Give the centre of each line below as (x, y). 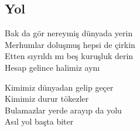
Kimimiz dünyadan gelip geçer (59, 87)
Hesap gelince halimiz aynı (52, 67)
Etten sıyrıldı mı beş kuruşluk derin (69, 56)
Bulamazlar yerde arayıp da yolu (63, 110)
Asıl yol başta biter (39, 121)
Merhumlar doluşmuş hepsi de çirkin (70, 44)
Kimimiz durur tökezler (47, 99)
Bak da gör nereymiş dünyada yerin (69, 33)
